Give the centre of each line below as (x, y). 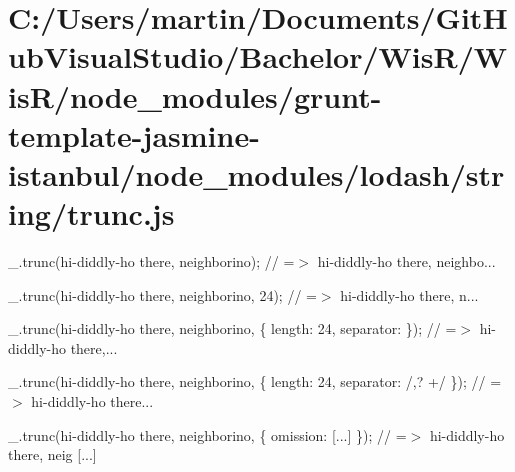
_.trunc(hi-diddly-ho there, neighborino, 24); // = (162, 294)
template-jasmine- (134, 134)
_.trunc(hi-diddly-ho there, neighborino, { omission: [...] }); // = (207, 434)
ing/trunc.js (91, 213)
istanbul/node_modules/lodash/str (256, 173)
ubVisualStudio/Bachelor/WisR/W (258, 56)
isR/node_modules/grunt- (195, 95)
